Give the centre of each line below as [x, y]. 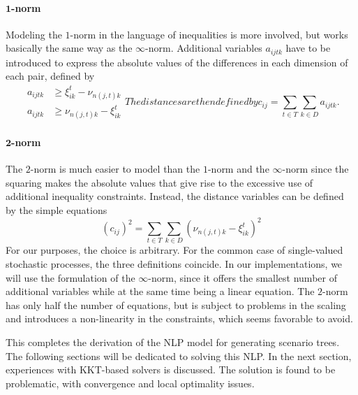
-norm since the [315, 169]
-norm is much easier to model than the [115, 169]
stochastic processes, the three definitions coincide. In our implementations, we [174, 264]
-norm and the [238, 169]
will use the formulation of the [70, 277]
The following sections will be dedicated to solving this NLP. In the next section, [179, 355]
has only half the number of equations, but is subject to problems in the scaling [176, 304]
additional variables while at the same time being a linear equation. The [160, 291]
